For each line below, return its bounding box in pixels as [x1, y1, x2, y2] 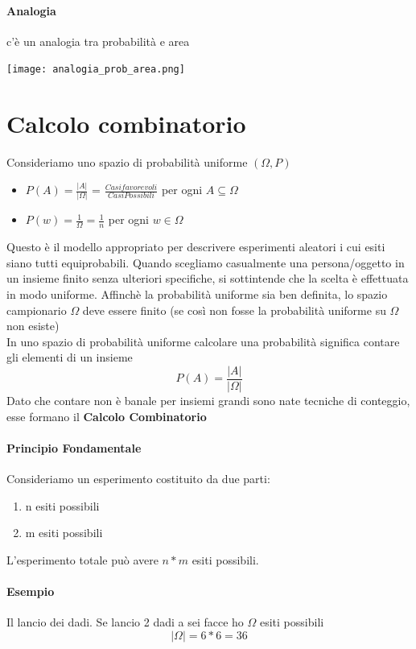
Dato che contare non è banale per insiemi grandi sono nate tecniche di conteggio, [6, 392, 410, 409]
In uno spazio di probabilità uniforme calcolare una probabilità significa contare [6, 333, 400, 349]
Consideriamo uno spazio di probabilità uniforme [6, 154, 248, 171]
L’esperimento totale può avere [6, 551, 159, 568]
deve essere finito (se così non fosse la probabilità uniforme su [82, 301, 386, 318]
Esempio [6, 582, 55, 599]
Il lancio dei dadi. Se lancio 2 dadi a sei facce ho [6, 614, 244, 630]
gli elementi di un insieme [6, 349, 133, 366]
